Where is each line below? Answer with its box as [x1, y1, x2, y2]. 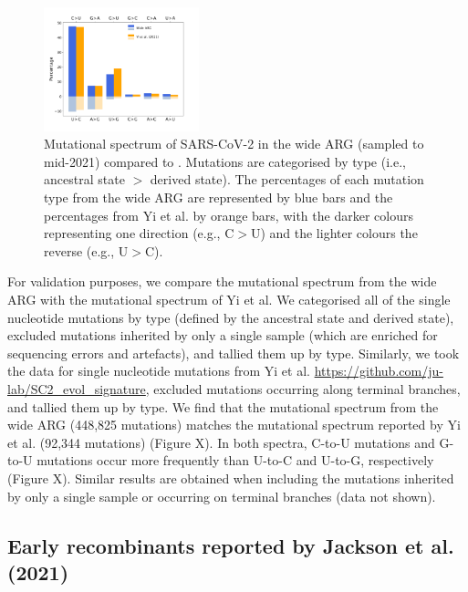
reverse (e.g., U [44, 241, 129, 260]
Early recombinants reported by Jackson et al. [7, 531, 454, 559]
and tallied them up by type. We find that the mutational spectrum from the [7, 397, 439, 416]
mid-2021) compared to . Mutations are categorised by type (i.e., [44, 151, 406, 171]
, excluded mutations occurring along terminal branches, [145, 379, 461, 398]
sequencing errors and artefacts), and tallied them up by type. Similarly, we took [7, 343, 460, 362]
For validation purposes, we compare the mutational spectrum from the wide [7, 272, 437, 291]
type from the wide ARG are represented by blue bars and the [44, 188, 393, 207]
